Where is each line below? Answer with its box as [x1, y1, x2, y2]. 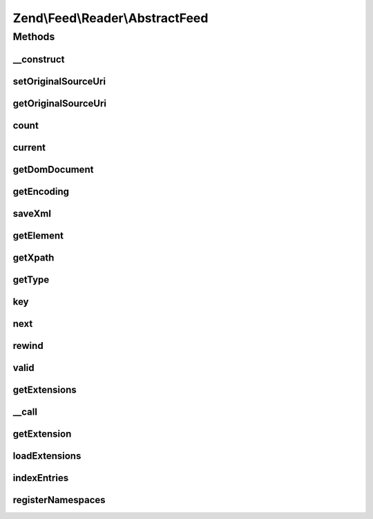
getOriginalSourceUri [12, 97, 107, 109]
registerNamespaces [12, 494, 106, 506]
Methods [12, 30, 55, 43]
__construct [12, 53, 65, 65]
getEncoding [12, 185, 69, 197]
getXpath [12, 252, 55, 263]
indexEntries [12, 472, 69, 484]
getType [12, 274, 50, 285]
